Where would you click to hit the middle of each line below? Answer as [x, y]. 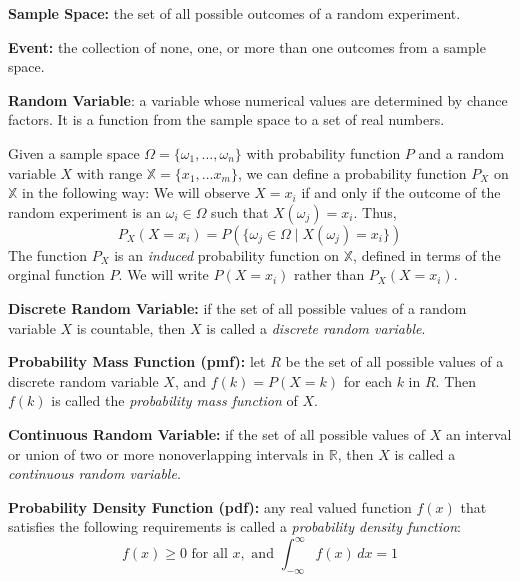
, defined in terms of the [427, 254]
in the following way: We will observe [136, 192]
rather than [329, 274]
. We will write [163, 274]
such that [240, 211]
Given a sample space [74, 152]
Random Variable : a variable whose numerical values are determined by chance [258, 99]
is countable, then [131, 327]
